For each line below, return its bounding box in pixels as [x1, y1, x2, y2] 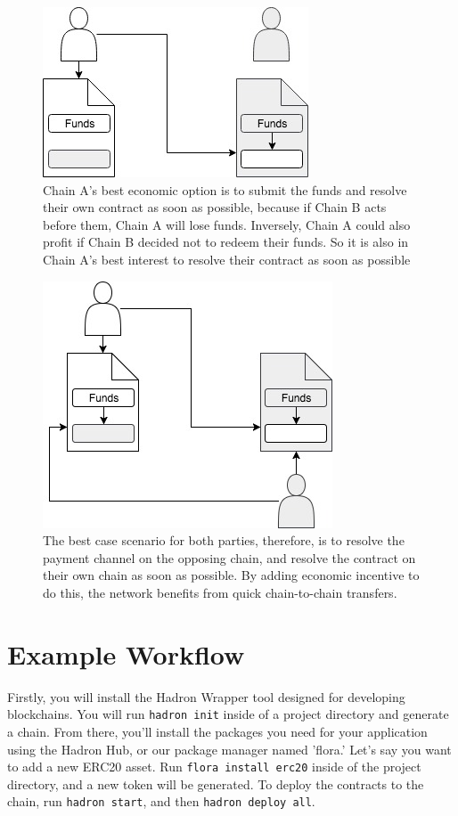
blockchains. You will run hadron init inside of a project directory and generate [7, 705, 449, 723]
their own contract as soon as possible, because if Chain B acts [43, 198, 387, 216]
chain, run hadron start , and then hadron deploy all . [7, 792, 315, 811]
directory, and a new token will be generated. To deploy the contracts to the [7, 774, 424, 793]
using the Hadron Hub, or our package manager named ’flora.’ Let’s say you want [7, 739, 452, 758]
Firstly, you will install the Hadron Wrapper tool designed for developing [7, 687, 405, 706]
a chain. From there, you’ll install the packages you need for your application [7, 722, 428, 740]
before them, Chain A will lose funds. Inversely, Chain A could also [43, 215, 411, 233]
